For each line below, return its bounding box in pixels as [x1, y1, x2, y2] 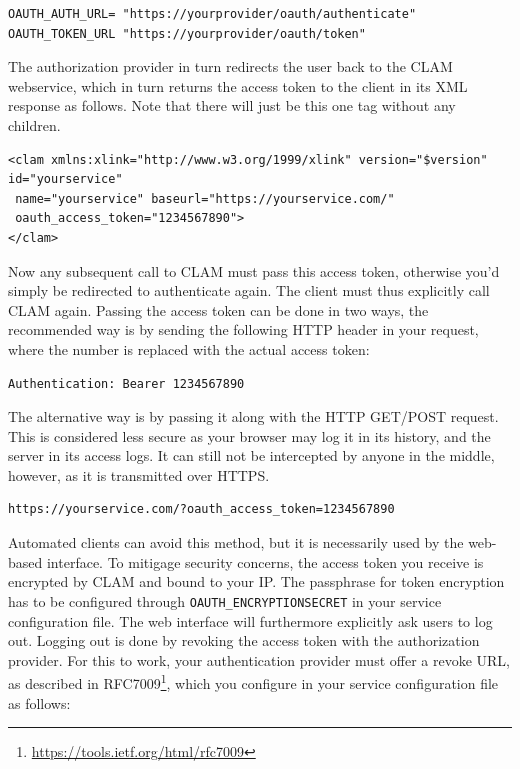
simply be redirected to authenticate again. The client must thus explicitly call [8, 280, 490, 301]
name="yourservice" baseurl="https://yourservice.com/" [15, 191, 395, 206]
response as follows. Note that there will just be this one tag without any [8, 95, 456, 116]
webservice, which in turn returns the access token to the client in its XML [8, 75, 468, 96]
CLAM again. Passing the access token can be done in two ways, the [8, 299, 429, 320]
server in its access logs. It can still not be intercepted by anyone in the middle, [8, 445, 495, 466]
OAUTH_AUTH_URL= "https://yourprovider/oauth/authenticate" [8, 7, 417, 21]
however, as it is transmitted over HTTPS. [8, 464, 270, 485]
